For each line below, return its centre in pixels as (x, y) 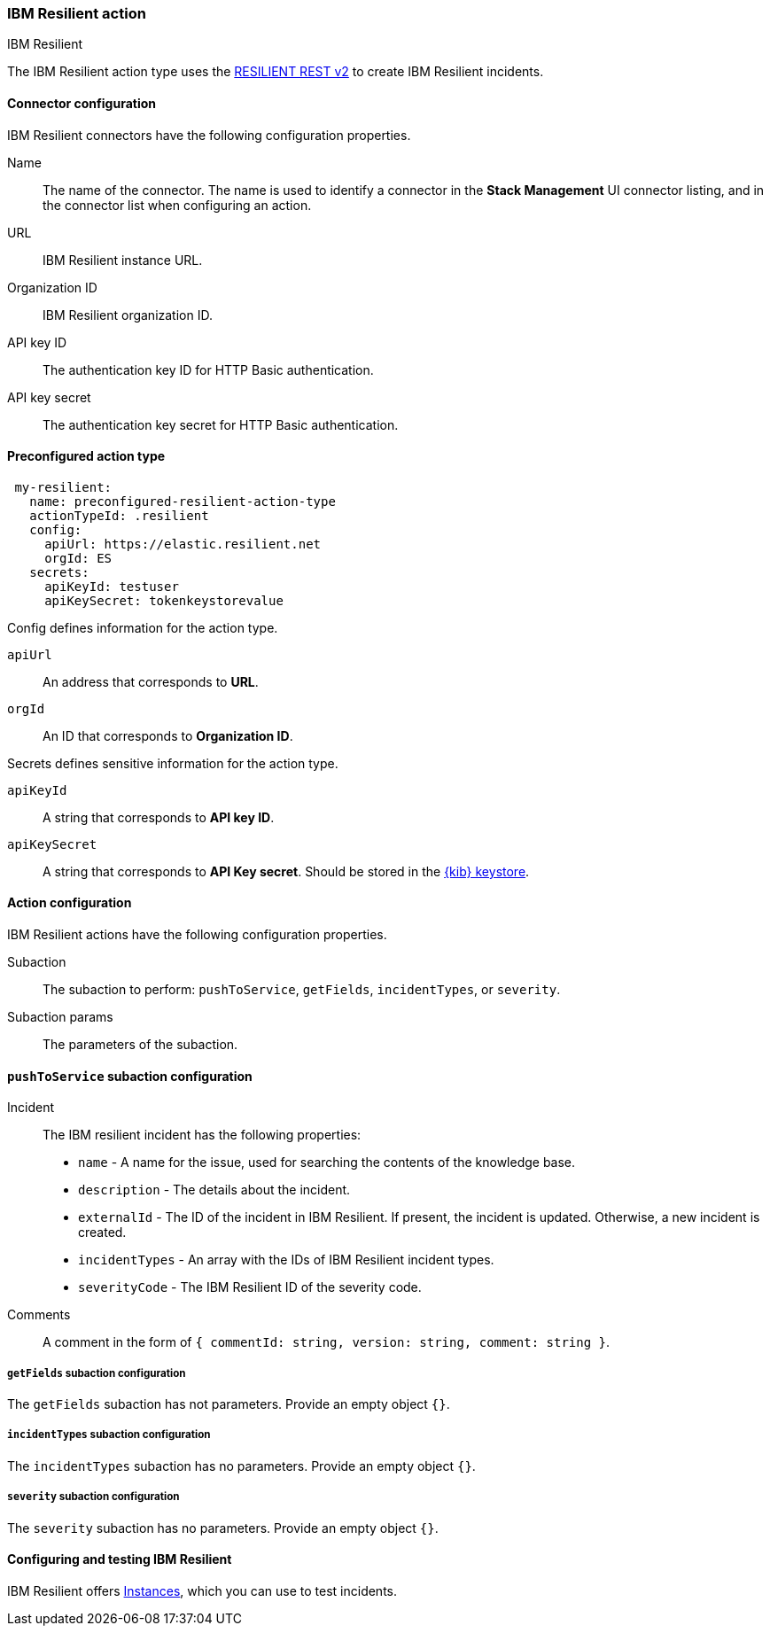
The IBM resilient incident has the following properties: (202, 1135)
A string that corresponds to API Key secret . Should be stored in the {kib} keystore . (286, 871)
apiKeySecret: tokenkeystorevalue (164, 600)
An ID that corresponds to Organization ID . (168, 735)
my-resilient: (63, 487)
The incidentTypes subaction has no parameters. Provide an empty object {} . (241, 1466)
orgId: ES (78, 558)
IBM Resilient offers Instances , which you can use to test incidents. (202, 1590)
